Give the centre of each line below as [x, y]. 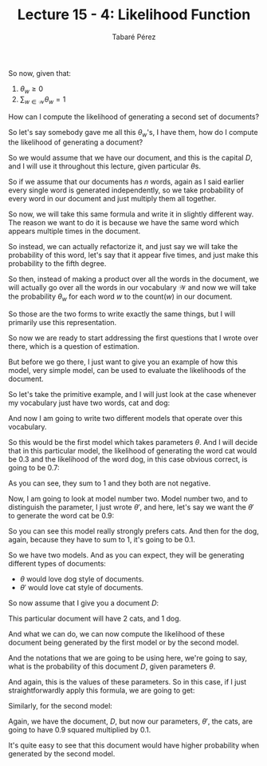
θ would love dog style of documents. [82, 579]
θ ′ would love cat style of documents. [81, 588]
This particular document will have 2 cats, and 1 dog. [95, 619]
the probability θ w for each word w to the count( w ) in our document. [120, 298]
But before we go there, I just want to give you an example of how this [123, 362]
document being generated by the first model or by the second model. [124, 643]
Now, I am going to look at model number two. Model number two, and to [128, 499]
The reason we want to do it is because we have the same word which [124, 223]
